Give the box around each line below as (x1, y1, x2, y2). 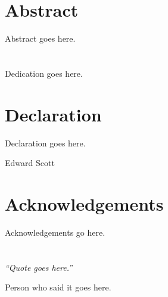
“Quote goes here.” (5, 261, 73, 273)
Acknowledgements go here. (5, 226, 105, 238)
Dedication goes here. (5, 67, 83, 79)
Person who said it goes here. (5, 281, 111, 293)
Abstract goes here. (5, 32, 76, 45)
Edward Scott (5, 157, 55, 169)
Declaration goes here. (5, 136, 86, 149)
